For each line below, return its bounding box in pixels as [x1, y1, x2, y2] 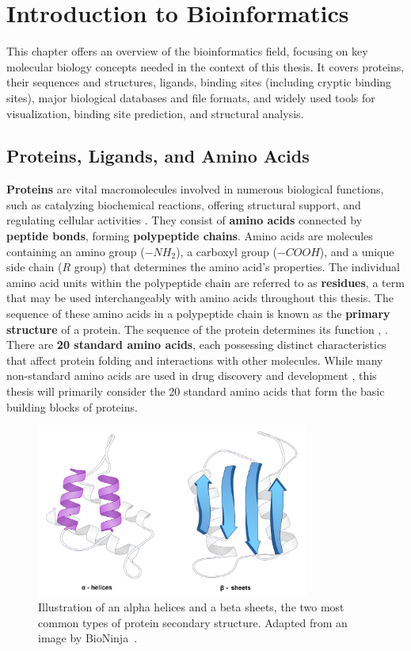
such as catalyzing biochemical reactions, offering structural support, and [6, 196, 361, 213]
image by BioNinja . [38, 630, 138, 646]
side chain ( [6, 258, 63, 275]
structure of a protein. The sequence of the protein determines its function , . [6, 320, 388, 337]
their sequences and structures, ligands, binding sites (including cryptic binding [6, 74, 392, 90]
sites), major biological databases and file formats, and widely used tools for [6, 89, 375, 105]
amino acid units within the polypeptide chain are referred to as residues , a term [6, 274, 405, 290]
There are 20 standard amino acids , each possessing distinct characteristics [6, 336, 386, 353]
